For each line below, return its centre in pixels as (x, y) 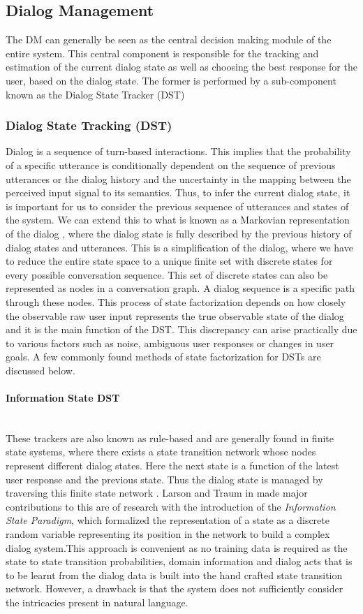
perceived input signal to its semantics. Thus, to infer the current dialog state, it (178, 192)
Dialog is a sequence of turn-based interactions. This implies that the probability (178, 151)
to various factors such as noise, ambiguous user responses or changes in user (170, 343)
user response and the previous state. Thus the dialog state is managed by (164, 479)
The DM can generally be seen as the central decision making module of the (169, 39)
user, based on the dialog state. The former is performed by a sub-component (171, 80)
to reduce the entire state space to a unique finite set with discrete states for (169, 261)
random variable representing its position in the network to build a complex (168, 534)
